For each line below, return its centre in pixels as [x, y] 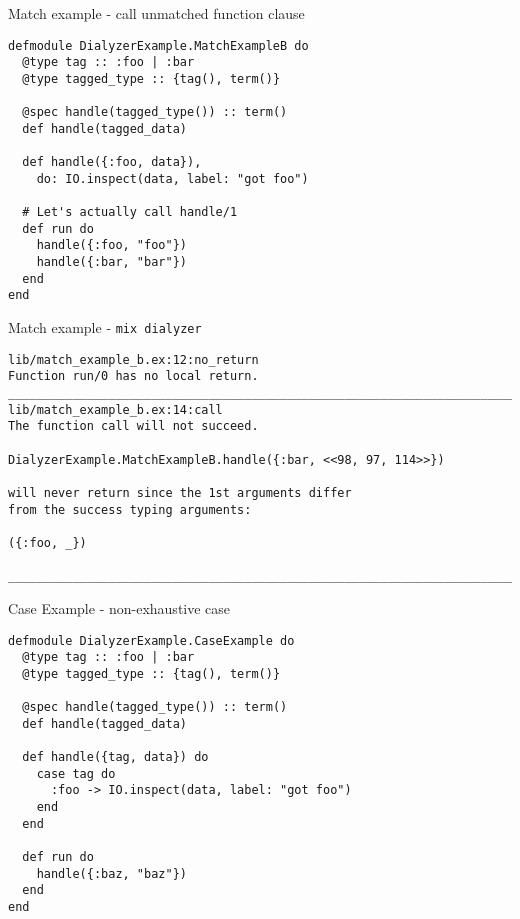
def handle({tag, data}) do [115, 757]
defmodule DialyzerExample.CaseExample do [151, 640]
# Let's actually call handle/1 [130, 212]
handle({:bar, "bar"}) [111, 262]
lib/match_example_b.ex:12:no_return [133, 359]
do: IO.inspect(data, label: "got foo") [172, 178]
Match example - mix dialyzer [105, 327]
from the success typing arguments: [130, 509]
